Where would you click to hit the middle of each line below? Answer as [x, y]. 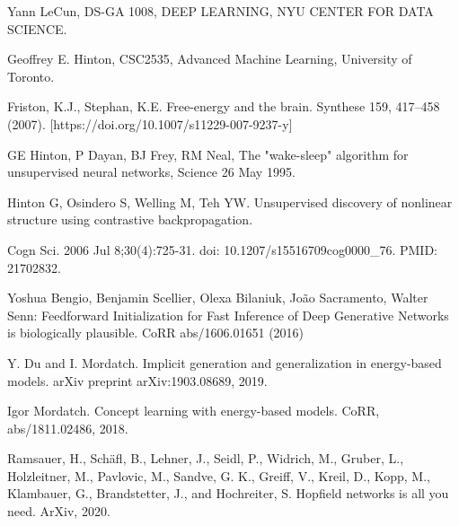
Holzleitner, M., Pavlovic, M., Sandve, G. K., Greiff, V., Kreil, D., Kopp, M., [219, 475]
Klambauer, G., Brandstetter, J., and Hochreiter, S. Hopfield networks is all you [228, 493]
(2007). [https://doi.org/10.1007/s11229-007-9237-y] [150, 123]
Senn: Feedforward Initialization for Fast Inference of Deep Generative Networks [228, 315]
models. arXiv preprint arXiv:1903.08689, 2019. [137, 380]
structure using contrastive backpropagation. [130, 219]
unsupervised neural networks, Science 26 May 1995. [151, 172]
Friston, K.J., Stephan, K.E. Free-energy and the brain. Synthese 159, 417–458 [224, 106]
